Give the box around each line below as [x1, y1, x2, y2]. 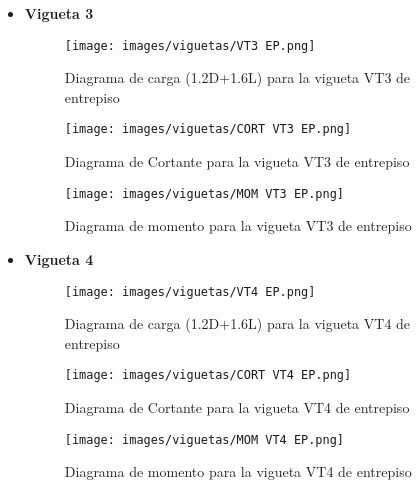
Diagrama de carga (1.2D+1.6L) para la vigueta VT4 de [64, 313, 411, 334]
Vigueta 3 [24, 3, 94, 23]
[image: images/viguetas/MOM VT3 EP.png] [64, 186, 344, 201]
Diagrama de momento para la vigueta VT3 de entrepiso [64, 215, 412, 236]
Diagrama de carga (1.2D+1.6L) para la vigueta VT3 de [64, 67, 411, 88]
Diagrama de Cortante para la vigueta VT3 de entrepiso [64, 151, 410, 172]
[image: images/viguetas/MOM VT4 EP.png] [64, 432, 344, 447]
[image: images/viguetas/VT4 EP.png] [64, 284, 316, 299]
